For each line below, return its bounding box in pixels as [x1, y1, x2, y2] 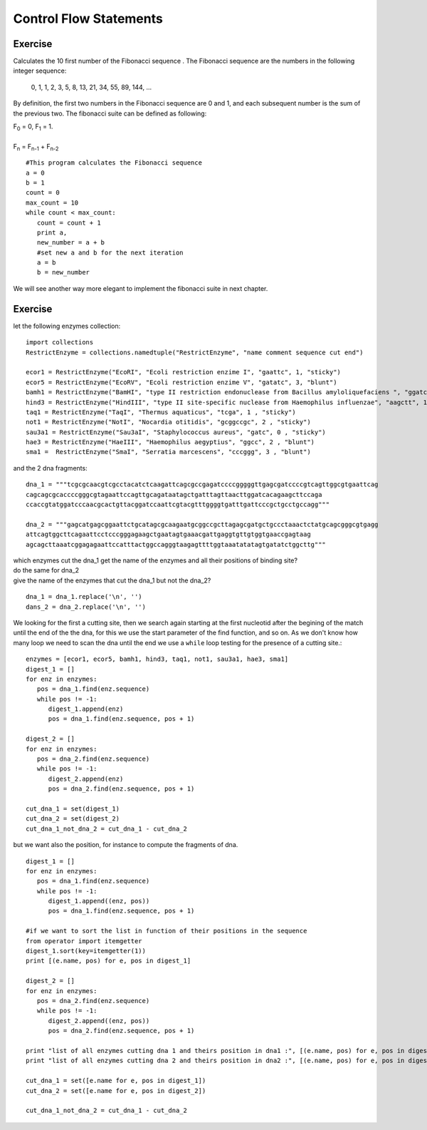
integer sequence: [13, 66, 67, 75]
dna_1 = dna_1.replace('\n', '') [26, 592, 142, 601]
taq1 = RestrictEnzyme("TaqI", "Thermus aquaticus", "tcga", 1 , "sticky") [26, 408, 296, 416]
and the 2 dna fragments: [13, 463, 88, 472]
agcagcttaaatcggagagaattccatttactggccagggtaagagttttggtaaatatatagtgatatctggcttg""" [26, 540, 327, 548]
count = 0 [26, 189, 60, 197]
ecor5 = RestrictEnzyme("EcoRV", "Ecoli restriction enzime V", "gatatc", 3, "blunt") [26, 378, 337, 386]
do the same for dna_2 [13, 566, 80, 575]
